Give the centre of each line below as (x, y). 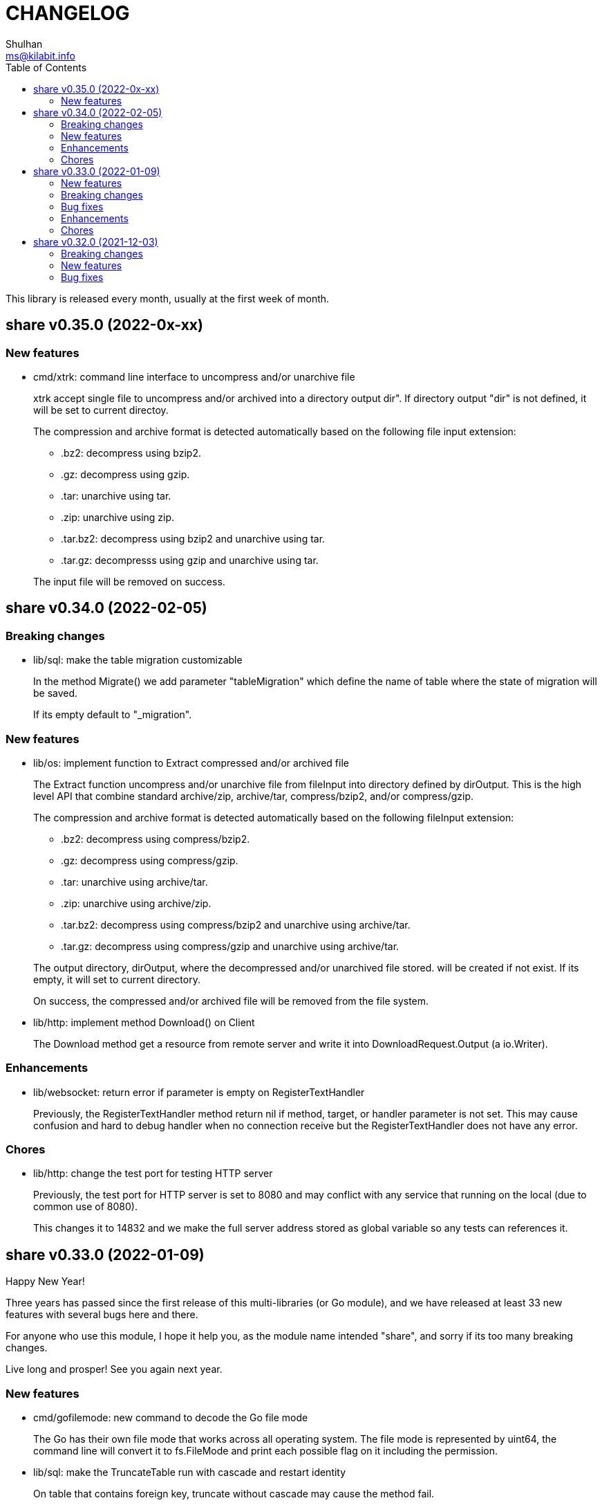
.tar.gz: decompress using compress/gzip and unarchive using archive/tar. (230, 946)
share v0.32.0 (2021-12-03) (96, 241)
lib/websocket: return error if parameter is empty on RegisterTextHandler (199, 1092)
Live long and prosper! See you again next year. (114, 1369)
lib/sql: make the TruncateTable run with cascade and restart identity (190, 1472)
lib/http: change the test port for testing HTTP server (153, 1174)
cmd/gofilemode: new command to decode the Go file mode (171, 1418)
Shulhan (24, 44)
